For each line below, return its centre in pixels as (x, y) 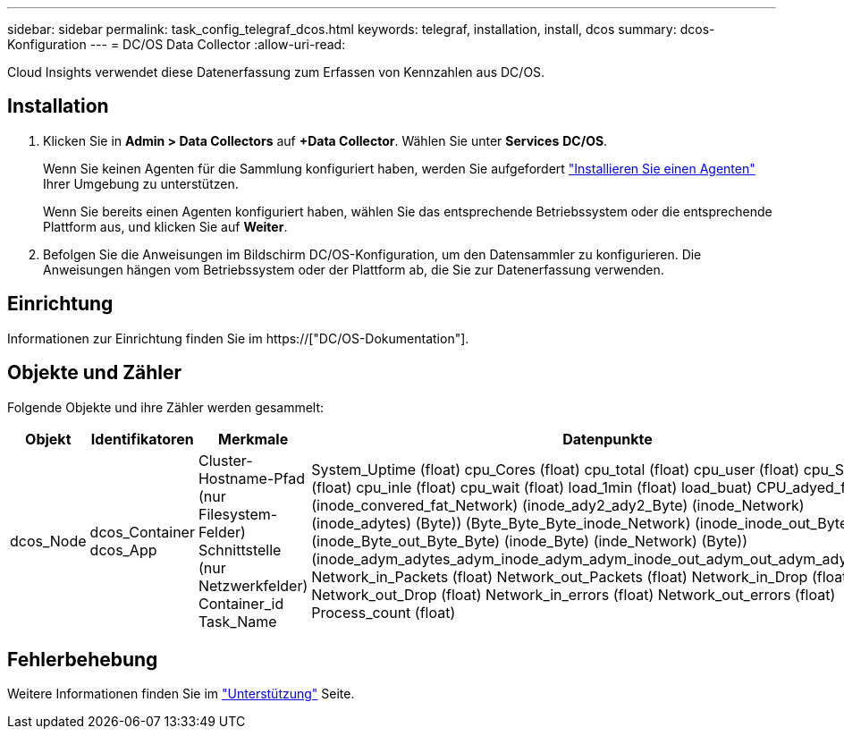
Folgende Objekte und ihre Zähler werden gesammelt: (166, 407)
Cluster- (225, 460)
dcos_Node (48, 541)
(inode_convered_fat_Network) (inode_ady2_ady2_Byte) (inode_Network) (558, 505)
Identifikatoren (142, 439)
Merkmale (253, 439)
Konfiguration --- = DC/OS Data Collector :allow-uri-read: (177, 44)
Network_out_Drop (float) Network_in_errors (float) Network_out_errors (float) (574, 594)
